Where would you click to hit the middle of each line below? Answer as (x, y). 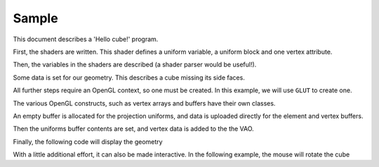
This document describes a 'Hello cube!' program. (86, 39)
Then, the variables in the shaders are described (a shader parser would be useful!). (135, 65)
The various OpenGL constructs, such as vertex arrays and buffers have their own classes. (144, 103)
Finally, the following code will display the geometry (88, 141)
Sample (36, 18)
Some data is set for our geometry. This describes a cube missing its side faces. (129, 78)
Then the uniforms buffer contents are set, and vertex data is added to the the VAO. (133, 129)
